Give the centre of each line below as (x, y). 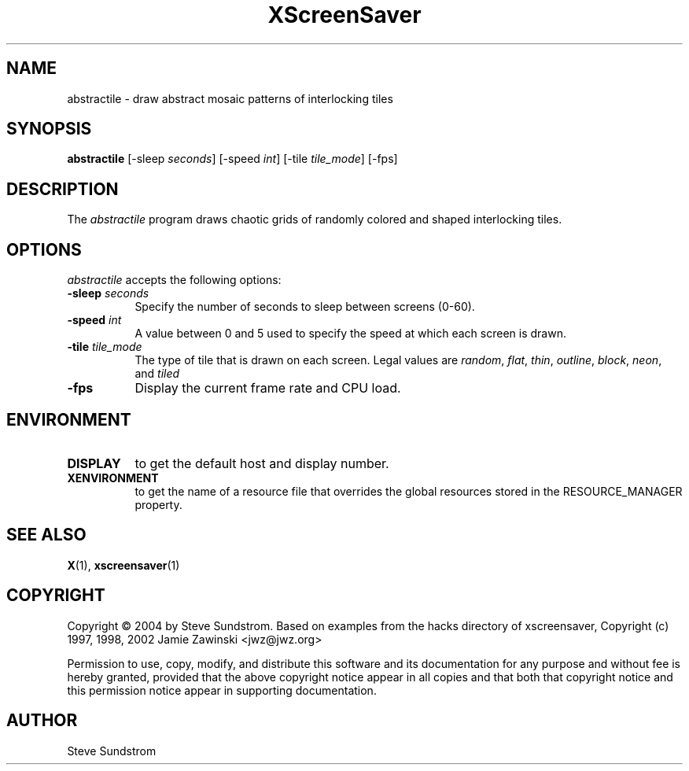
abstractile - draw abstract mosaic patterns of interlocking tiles (230, 98)
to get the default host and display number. (262, 463)
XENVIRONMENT (113, 478)
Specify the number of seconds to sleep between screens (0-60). (305, 307)
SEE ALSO (46, 535)
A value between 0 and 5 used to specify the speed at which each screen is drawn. (350, 334)
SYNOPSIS (49, 129)
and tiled (157, 374)
